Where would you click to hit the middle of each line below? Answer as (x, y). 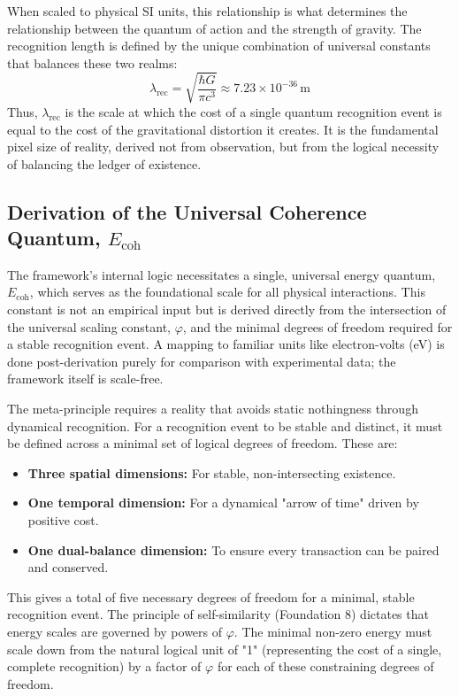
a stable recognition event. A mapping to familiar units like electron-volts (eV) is (226, 344)
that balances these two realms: (92, 62)
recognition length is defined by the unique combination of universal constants (219, 46)
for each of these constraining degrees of (325, 666)
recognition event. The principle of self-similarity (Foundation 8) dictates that (218, 614)
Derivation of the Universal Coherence (187, 211)
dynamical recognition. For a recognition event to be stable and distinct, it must (225, 425)
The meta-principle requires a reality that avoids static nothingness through (213, 409)
